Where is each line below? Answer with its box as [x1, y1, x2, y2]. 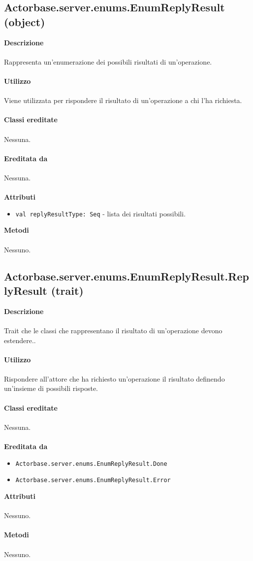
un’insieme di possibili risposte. [4, 383, 98, 393]
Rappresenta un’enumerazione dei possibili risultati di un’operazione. [4, 56, 212, 67]
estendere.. [4, 335, 36, 345]
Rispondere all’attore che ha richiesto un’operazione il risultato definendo [4, 373, 225, 384]
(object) [4, 14, 45, 29]
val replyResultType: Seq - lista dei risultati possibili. [15, 208, 186, 218]
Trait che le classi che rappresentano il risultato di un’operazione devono [4, 325, 222, 335]
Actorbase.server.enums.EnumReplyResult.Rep [4, 268, 249, 283]
